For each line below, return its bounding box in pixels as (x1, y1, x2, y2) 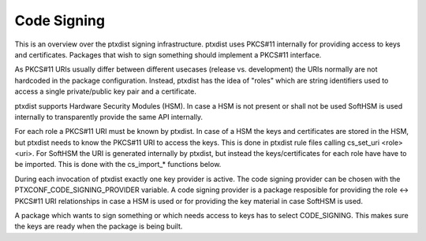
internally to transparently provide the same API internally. (14, 112, 204, 121)
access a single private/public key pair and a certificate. (14, 87, 196, 96)
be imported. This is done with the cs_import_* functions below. (14, 160, 222, 169)
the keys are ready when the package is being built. (14, 221, 183, 232)
